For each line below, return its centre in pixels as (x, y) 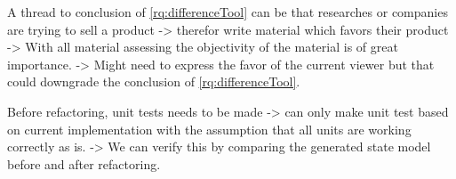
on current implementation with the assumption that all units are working (209, 129)
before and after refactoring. (84, 163)
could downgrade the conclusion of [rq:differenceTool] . (154, 81)
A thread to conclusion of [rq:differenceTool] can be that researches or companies (228, 12)
